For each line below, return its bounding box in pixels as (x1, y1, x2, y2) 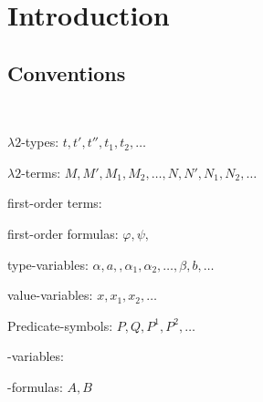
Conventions (7, 58, 126, 87)
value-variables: (7, 285, 93, 304)
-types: (21, 132, 59, 151)
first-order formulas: (7, 223, 119, 242)
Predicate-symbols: (7, 315, 113, 335)
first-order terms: (7, 193, 102, 212)
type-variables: (7, 254, 89, 273)
